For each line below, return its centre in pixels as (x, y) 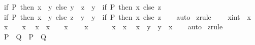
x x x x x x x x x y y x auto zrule (113, 27)
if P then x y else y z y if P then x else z (82, 7)
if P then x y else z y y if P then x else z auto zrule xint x (127, 16)
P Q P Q (25, 36)
